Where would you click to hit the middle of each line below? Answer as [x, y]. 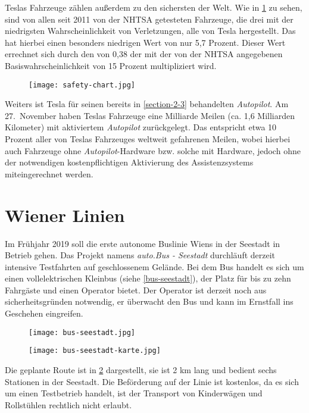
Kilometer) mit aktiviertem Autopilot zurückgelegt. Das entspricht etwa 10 [141, 127]
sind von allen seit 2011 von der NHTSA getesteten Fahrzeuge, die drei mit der [149, 19]
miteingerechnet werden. [49, 173]
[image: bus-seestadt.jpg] [82, 332]
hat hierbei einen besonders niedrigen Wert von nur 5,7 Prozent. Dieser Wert [145, 42]
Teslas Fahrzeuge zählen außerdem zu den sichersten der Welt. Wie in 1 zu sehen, [154, 7]
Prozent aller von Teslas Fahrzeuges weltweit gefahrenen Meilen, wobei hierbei [148, 139]
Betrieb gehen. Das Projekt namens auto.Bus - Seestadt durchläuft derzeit [140, 255]
